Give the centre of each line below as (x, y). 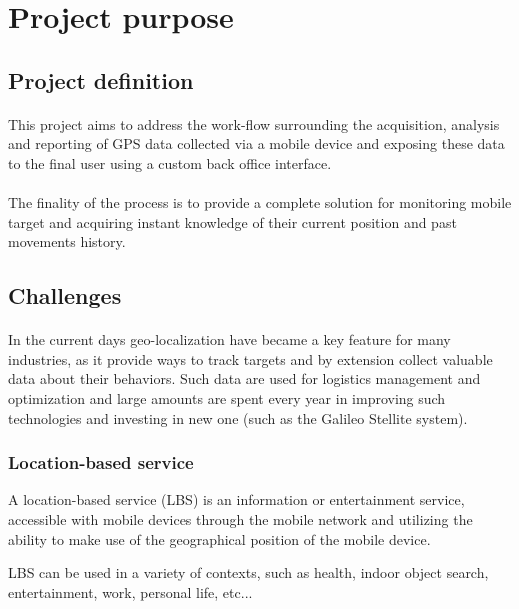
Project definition (101, 79)
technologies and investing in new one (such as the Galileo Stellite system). (238, 417)
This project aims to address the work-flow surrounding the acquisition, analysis (254, 123)
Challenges (65, 295)
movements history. (67, 241)
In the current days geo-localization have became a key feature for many (229, 339)
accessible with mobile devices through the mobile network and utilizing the (240, 519)
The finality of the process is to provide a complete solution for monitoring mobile (260, 202)
